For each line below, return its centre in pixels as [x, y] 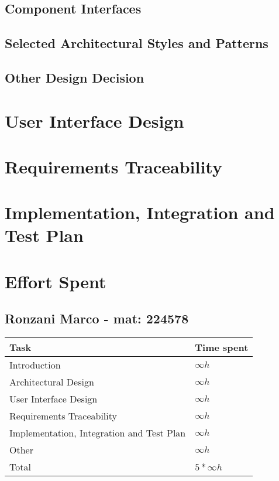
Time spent [222, 347]
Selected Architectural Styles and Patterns [137, 43]
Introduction [35, 365]
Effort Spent [56, 281]
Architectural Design [52, 382]
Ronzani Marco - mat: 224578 [97, 318]
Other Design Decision [75, 77]
